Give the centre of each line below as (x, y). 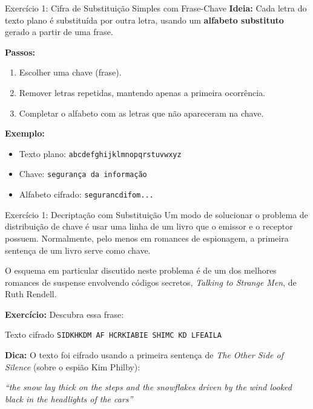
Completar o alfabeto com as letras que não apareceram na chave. (141, 113)
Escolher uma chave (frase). (70, 72)
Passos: (20, 52)
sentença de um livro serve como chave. (78, 250)
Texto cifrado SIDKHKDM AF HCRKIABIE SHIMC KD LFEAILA (114, 334)
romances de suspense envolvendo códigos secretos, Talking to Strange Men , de (151, 282)
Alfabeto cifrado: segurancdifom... (86, 194)
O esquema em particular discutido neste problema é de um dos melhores (141, 270)
